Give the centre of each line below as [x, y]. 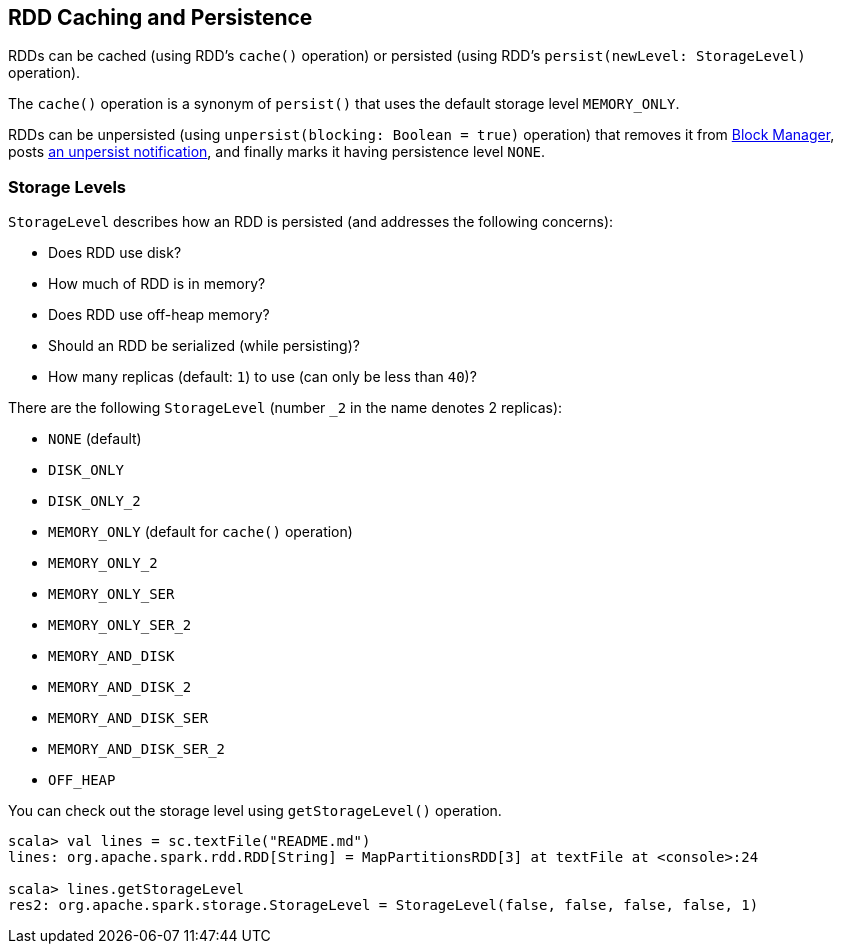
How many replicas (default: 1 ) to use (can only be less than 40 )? [262, 377]
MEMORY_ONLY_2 [103, 563]
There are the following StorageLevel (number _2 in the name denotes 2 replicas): [285, 408]
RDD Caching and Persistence [160, 17]
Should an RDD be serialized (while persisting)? [204, 346]
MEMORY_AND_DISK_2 [120, 687]
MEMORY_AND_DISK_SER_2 [137, 749]
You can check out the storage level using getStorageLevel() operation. [255, 811]
